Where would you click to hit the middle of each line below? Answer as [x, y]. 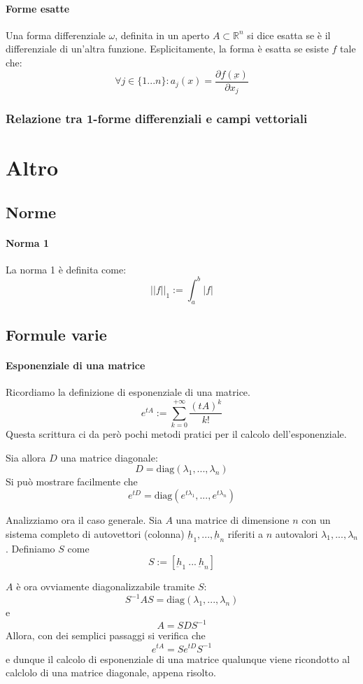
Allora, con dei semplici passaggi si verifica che [106, 635]
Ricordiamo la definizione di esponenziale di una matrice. [128, 392]
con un [316, 520]
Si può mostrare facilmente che [72, 482]
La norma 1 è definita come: [66, 269]
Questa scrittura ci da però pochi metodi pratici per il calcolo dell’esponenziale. [176, 434]
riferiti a [245, 533]
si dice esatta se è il [289, 35]
